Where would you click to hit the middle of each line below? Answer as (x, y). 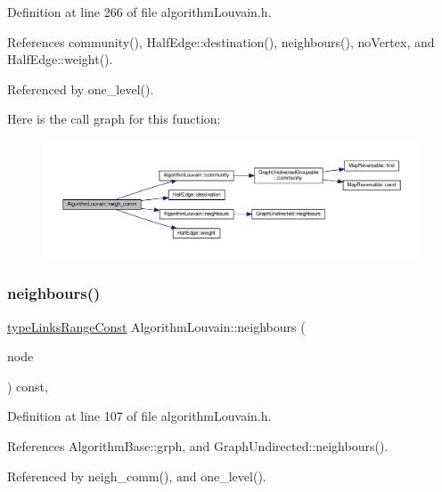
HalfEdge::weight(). (60, 59)
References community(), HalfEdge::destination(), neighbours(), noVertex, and (221, 41)
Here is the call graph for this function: (114, 119)
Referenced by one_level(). (81, 89)
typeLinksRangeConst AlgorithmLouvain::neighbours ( (156, 326)
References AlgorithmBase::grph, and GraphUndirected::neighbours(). (198, 446)
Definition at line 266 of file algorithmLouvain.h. (139, 12)
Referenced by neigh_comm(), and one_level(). (137, 476)
